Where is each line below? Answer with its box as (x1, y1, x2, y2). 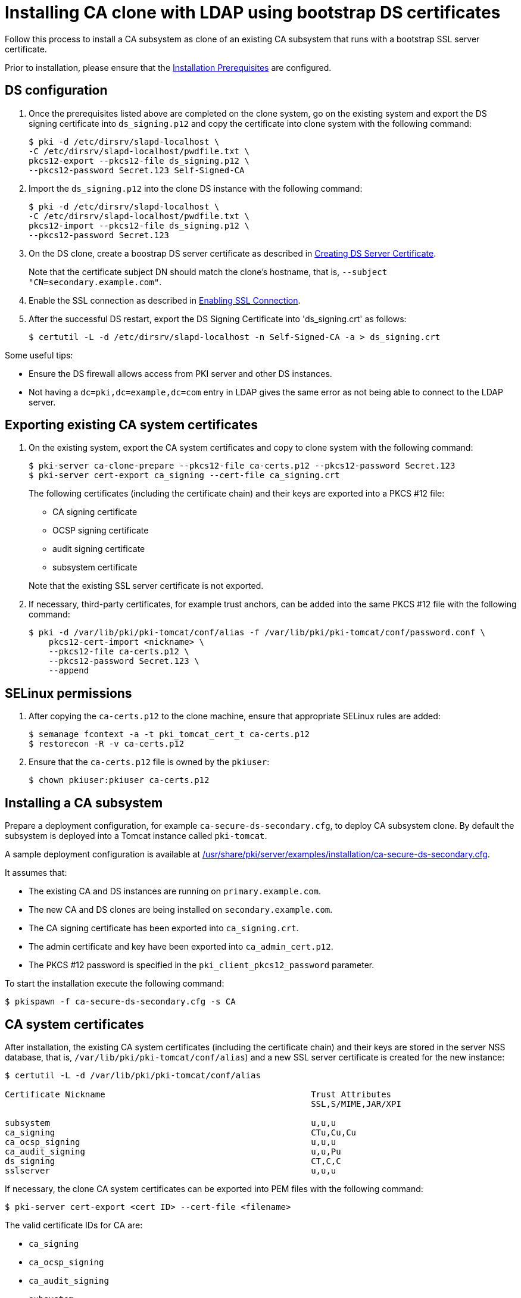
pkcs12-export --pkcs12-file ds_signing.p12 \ (29, 155, 249, 166)
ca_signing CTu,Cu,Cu (5, 1127, 357, 1137)
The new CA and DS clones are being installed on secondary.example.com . (29, 904, 333, 915)
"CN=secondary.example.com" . (29, 276, 162, 287)
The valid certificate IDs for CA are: (5, 1219, 143, 1230)
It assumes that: (5, 868, 67, 878)
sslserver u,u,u (5, 1165, 336, 1175)
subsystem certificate (52, 562, 138, 573)
